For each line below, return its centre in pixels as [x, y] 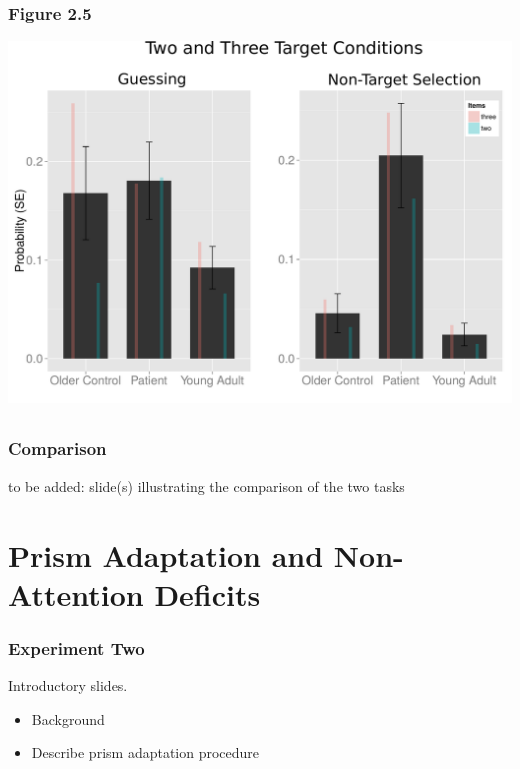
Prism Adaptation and [166, 554]
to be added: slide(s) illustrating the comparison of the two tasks [206, 485]
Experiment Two [76, 647]
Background [68, 718]
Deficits [207, 593]
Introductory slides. [68, 685]
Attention [76, 593]
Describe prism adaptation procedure [145, 752]
